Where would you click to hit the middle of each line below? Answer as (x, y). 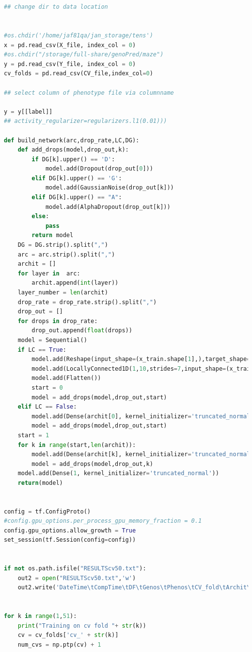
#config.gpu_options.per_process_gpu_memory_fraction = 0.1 (103, 521)
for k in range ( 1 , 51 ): (40, 616)
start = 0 (47, 387)
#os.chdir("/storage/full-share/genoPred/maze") (84, 55)
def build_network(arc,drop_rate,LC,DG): (72, 140)
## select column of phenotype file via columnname (89, 93)
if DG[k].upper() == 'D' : (73, 159)
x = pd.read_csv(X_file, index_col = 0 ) (70, 45)
